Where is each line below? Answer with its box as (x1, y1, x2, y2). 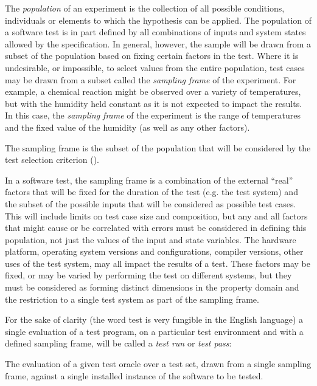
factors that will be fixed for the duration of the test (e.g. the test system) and (5, 185, 298, 198)
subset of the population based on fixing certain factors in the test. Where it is (5, 49, 299, 62)
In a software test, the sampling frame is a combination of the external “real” (5, 173, 293, 186)
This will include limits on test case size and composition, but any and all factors (5, 209, 308, 222)
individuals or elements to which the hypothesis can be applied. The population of (5, 13, 312, 26)
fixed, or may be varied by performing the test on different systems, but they (5, 269, 292, 281)
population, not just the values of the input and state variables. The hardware (5, 233, 296, 246)
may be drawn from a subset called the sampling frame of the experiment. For (5, 73, 296, 86)
